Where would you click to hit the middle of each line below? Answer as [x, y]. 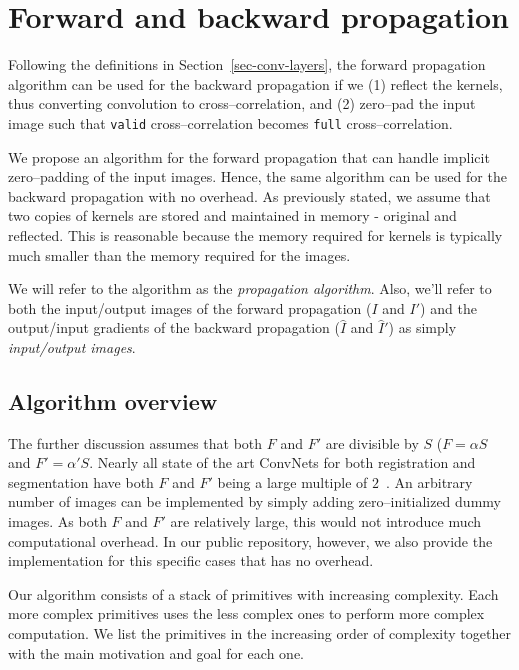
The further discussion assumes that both [135, 442]
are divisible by [372, 442]
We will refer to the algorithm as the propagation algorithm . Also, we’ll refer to [250, 288]
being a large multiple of [292, 481]
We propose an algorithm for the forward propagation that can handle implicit [249, 156]
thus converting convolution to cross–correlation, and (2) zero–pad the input [242, 103]
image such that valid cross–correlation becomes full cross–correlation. [230, 122]
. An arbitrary [429, 481]
